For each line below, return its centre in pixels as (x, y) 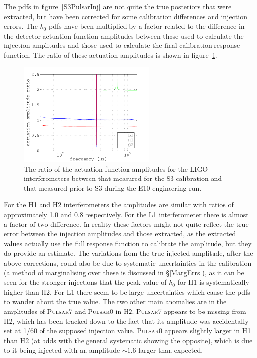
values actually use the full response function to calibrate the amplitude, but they (128, 243)
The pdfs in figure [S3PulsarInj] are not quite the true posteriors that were (118, 6)
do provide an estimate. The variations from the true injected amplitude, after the (128, 253)
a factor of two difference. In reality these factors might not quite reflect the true (126, 224)
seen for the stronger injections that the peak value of (85, 282)
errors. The (21, 26)
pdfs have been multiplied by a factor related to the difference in (147, 26)
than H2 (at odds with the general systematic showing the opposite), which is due (128, 340)
